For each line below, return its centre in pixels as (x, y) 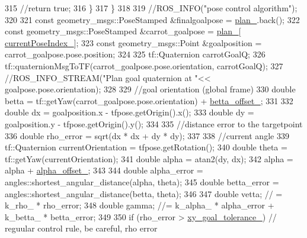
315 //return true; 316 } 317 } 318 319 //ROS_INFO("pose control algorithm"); (151, 8)
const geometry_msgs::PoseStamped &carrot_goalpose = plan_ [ (123, 31)
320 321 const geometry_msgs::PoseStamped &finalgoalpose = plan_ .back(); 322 (152, 19)
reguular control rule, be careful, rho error (81, 228)
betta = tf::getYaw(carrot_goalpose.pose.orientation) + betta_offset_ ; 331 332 (149, 100)
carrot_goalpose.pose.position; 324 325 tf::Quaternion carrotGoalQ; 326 (135, 54)
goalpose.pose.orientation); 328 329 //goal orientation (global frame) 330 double (150, 89)
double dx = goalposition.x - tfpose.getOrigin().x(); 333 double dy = (129, 112)
